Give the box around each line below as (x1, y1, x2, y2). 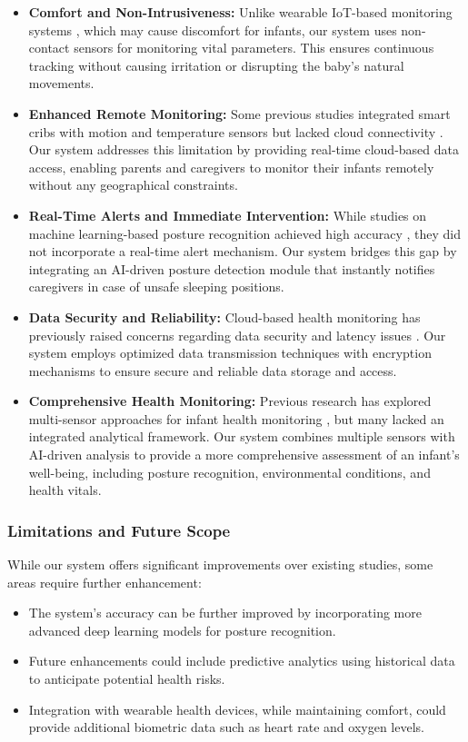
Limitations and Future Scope (7, 519, 231, 541)
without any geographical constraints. (28, 175, 238, 194)
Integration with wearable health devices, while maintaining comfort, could (28, 699, 446, 718)
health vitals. (28, 480, 102, 500)
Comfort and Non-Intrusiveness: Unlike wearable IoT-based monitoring (28, 3, 453, 21)
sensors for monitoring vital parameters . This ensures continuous (74, 38, 434, 57)
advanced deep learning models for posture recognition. (28, 620, 336, 639)
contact (28, 38, 70, 57)
